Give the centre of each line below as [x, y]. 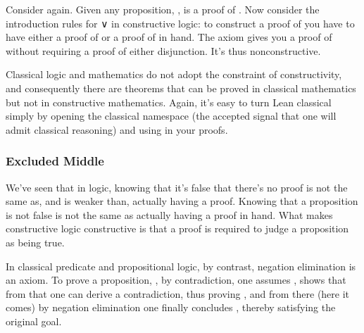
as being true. [35, 242]
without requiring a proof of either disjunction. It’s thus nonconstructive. [163, 50]
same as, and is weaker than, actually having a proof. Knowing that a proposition [182, 201]
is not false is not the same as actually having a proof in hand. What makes [169, 214]
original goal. [34, 321]
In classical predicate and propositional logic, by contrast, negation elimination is [181, 266]
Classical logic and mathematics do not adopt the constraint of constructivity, [174, 74]
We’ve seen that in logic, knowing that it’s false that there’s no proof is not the [177, 187]
